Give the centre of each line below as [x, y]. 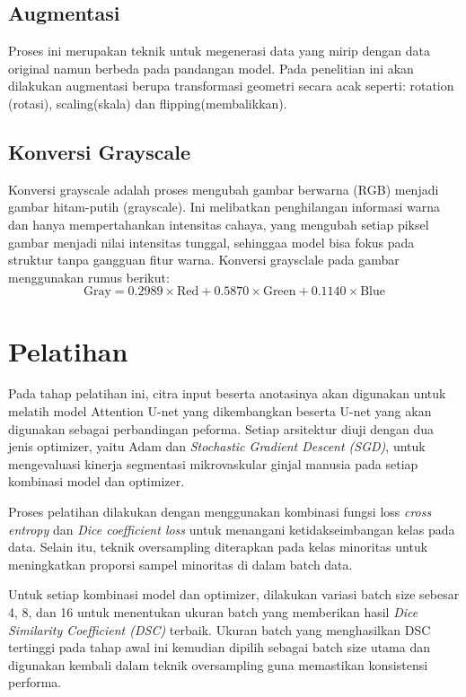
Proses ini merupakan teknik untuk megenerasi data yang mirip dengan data [220, 51]
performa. [35, 682]
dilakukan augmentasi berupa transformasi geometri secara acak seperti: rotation [231, 86]
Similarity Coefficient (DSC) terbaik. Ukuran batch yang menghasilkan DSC [220, 629]
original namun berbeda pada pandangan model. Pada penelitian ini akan [211, 68]
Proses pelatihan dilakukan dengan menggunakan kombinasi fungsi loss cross [220, 512]
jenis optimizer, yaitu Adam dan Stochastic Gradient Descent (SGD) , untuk [217, 446]
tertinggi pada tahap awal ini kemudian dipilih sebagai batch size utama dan [220, 647]
